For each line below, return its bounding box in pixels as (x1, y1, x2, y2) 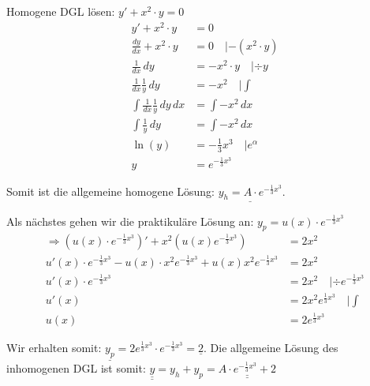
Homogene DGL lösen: (6, 3, 115, 19)
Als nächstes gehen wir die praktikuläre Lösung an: (6, 212, 254, 229)
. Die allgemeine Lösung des (204, 339, 338, 356)
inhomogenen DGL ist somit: (6, 360, 146, 377)
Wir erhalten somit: (6, 339, 102, 356)
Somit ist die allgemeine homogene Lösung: (6, 182, 215, 199)
